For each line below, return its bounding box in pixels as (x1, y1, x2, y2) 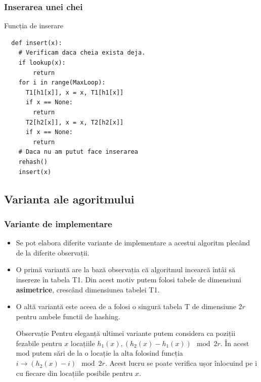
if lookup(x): (18, 59, 66, 66)
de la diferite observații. (16, 247, 90, 258)
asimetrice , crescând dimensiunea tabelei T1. (16, 284, 160, 294)
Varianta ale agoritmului (4, 191, 135, 206)
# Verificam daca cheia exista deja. (18, 49, 146, 57)
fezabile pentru (16, 337, 62, 348)
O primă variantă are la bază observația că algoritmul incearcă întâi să (16, 264, 235, 275)
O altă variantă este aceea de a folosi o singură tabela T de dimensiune (16, 301, 236, 312)
